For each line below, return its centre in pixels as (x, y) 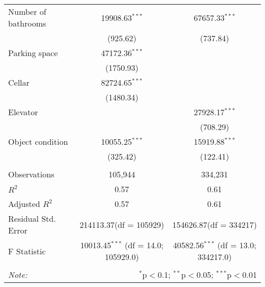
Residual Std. (32, 218)
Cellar (19, 82)
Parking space (33, 53)
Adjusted (24, 204)
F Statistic (27, 251)
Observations (31, 174)
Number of (27, 11)
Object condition (38, 141)
